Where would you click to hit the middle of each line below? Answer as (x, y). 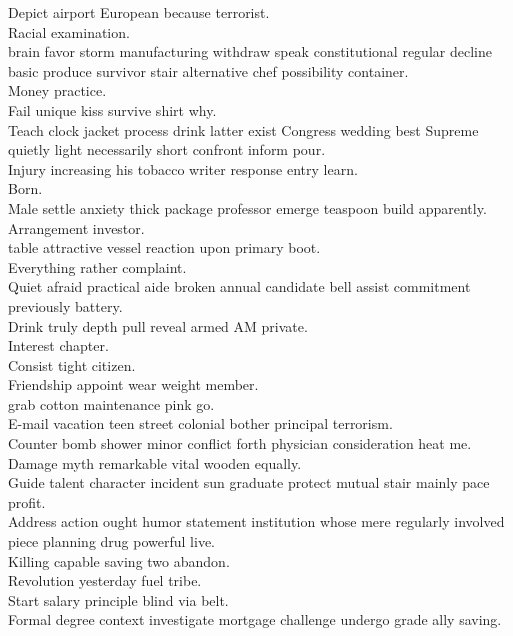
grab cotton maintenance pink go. (111, 403)
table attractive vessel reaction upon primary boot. (164, 247)
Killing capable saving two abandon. (119, 560)
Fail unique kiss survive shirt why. (112, 109)
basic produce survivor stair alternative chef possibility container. (208, 70)
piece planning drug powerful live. (112, 541)
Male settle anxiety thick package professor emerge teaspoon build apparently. (247, 207)
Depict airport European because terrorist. (139, 12)
